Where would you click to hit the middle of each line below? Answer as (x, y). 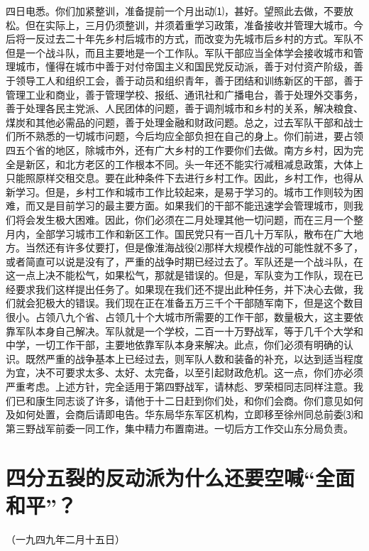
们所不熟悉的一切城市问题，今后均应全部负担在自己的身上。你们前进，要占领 (184, 136)
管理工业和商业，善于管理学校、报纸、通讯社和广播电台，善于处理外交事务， (184, 94)
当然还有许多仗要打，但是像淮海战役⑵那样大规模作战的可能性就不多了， (194, 247)
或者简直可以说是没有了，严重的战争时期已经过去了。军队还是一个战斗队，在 (184, 261)
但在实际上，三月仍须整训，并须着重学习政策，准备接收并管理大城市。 (189, 24)
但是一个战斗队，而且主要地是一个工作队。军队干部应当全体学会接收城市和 (180, 52)
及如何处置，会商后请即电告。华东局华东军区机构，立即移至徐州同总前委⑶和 (184, 414)
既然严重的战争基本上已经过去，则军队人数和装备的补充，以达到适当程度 (194, 358)
